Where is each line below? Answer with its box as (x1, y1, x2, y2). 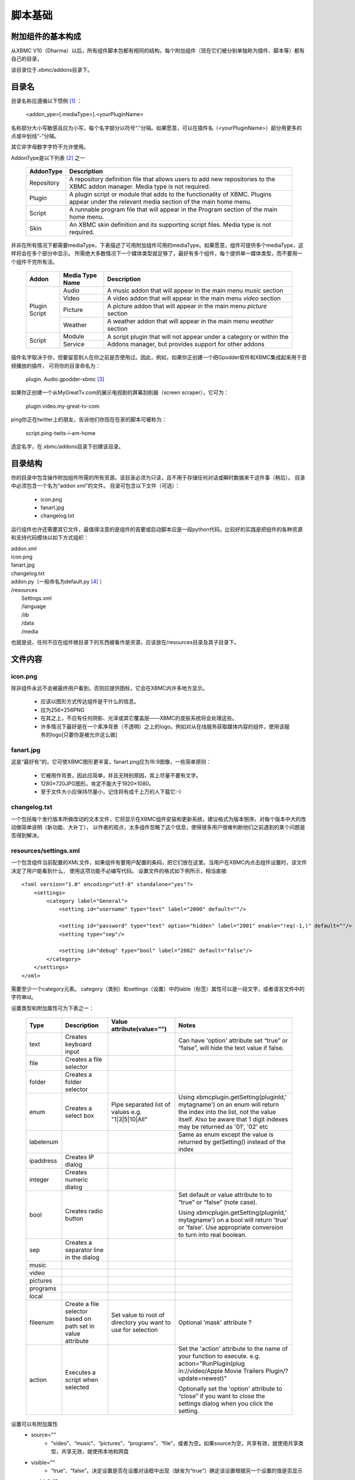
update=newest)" (178, 1374, 227, 1382)
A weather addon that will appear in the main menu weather (106, 317, 274, 326)
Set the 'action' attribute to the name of (178, 1344, 288, 1353)
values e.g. (111, 1108, 142, 1116)
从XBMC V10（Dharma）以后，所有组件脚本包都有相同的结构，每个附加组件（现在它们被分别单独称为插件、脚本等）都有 (11, 47, 305, 54)
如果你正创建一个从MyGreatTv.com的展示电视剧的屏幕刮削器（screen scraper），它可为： (11, 389, 229, 396)
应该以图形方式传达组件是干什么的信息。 (40, 698, 139, 705)
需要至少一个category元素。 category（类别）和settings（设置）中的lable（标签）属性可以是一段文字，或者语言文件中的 (11, 985, 305, 992)
